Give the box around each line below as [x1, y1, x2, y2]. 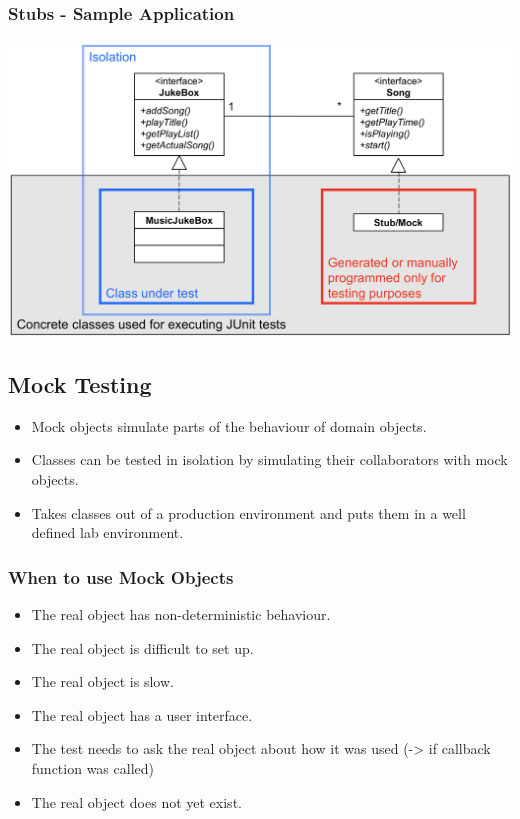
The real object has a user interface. [31, 704, 253, 725]
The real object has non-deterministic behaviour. [31, 604, 331, 625]
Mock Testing [8, 369, 152, 400]
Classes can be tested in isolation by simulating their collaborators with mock [31, 449, 508, 470]
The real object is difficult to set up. [31, 637, 254, 658]
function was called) [31, 757, 154, 778]
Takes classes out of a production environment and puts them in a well [31, 502, 466, 523]
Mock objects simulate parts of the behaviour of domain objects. [31, 415, 427, 436]
